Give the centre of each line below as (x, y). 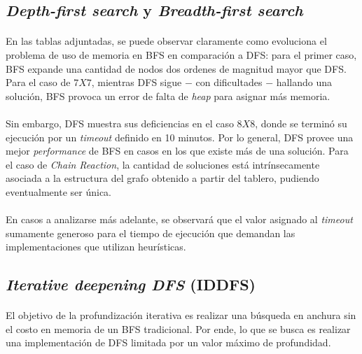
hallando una (304, 82)
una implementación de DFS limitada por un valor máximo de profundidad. (168, 342)
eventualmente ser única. (58, 191)
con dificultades (229, 82)
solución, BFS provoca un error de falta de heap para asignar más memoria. (168, 95)
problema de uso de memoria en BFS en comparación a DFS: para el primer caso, (181, 54)
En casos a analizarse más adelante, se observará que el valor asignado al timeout (179, 219)
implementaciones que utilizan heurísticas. (96, 247)
